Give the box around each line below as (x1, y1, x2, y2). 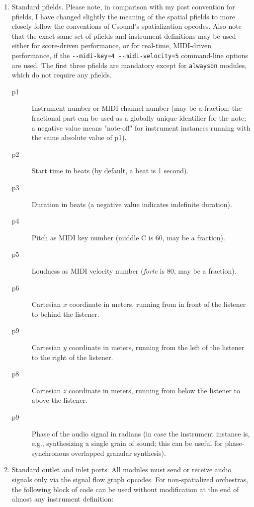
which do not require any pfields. (11, 70, 112, 80)
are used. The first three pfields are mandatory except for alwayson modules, (11, 60, 247, 70)
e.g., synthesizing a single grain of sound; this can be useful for (31, 438, 223, 448)
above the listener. (31, 395, 87, 405)
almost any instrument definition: (11, 494, 114, 504)
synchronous (31, 447, 69, 458)
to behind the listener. (31, 308, 99, 319)
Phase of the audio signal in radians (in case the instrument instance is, (31, 428, 250, 438)
